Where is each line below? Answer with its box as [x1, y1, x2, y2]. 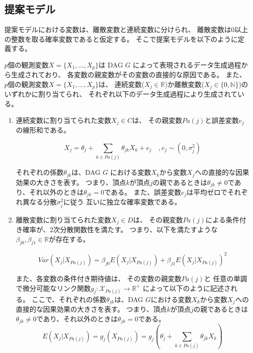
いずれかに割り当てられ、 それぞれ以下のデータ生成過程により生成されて [4, 89, 238, 99]
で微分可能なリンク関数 [16, 283, 91, 293]
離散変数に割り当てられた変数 [16, 214, 111, 224]
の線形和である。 [16, 125, 70, 135]
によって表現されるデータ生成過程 [133, 59, 241, 69]
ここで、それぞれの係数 [32, 294, 106, 304]
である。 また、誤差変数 [104, 186, 181, 197]
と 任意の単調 [204, 273, 247, 283]
